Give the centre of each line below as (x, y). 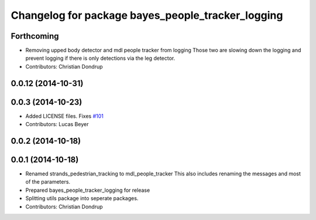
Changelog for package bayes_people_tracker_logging (147, 15)
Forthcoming (35, 36)
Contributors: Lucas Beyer (57, 124)
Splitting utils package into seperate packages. (82, 198)
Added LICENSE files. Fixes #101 (64, 116)
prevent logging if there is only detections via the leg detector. (100, 58)
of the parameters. (48, 182)
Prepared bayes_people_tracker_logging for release (88, 190)
